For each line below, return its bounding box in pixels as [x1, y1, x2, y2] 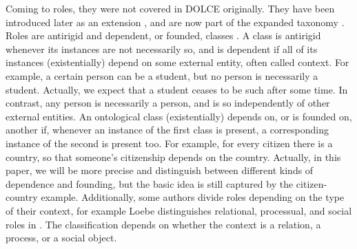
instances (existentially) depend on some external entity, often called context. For [6, 55, 349, 69]
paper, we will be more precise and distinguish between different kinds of [6, 163, 314, 177]
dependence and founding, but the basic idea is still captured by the [6, 176, 294, 191]
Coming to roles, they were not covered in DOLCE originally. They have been [6, 1, 335, 15]
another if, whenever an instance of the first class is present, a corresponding [6, 122, 329, 137]
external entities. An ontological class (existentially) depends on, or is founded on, [6, 109, 352, 123]
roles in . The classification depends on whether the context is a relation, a [6, 217, 321, 231]
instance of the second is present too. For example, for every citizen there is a [6, 136, 333, 150]
